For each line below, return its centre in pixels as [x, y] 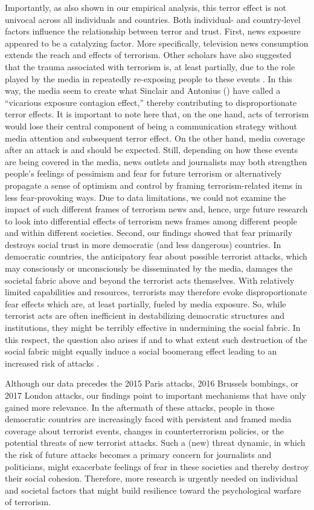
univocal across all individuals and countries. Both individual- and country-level [153, 19]
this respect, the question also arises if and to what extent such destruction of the [156, 339]
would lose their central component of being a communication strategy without [151, 126]
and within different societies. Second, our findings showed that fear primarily [149, 233]
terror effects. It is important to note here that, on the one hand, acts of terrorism [157, 114]
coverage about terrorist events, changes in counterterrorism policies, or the [144, 430]
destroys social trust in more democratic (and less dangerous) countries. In [143, 244]
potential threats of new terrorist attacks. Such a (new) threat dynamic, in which [155, 443]
